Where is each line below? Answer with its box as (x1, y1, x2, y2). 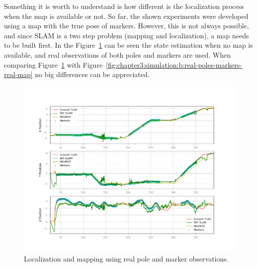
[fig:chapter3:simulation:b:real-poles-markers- (106, 59, 242, 70)
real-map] (4, 69, 33, 80)
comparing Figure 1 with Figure (4, 59, 103, 70)
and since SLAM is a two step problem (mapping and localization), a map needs (4, 30, 249, 40)
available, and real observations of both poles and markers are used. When (4, 49, 231, 60)
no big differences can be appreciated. (35, 69, 150, 80)
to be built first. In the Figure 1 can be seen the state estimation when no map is (4, 40, 253, 50)
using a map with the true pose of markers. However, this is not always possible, (4, 20, 249, 31)
